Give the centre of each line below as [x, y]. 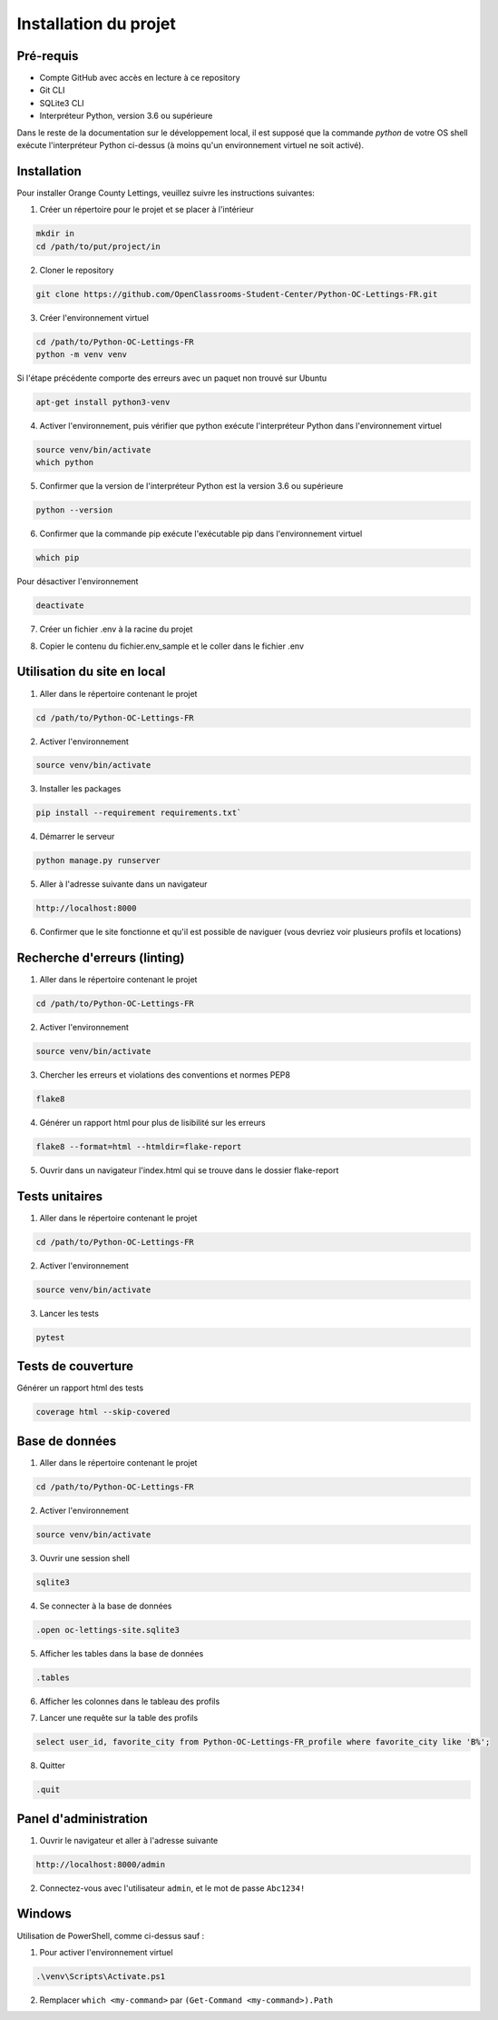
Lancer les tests [69, 1313]
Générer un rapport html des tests [80, 1388]
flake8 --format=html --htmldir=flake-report [139, 1147]
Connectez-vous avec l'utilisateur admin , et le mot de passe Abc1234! [172, 1888]
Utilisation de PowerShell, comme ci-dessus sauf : [111, 1935]
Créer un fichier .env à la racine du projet [116, 629]
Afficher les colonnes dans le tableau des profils [130, 1701]
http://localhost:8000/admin [101, 1864]
